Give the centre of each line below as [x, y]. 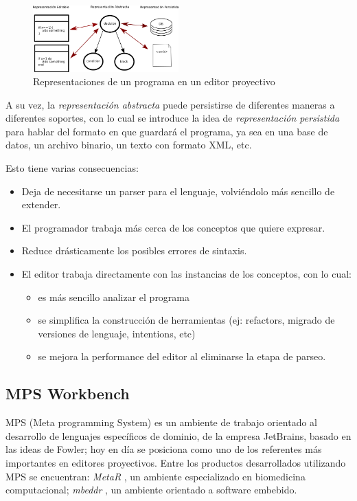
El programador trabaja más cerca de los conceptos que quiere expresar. [173, 227]
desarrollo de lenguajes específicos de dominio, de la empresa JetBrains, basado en [178, 435]
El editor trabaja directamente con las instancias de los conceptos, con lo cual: [186, 274]
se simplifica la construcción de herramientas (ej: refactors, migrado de [186, 320]
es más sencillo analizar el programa [114, 297]
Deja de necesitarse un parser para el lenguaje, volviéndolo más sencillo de [178, 191]
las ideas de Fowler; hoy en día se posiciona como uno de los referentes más [164, 449]
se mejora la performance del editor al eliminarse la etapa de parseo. [182, 356]
